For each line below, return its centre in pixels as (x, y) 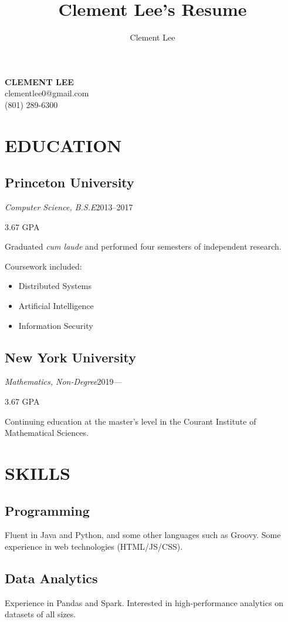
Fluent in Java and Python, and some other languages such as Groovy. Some (143, 535)
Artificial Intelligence (56, 306)
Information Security (56, 325)
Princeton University (70, 182)
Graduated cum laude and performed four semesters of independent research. (143, 246)
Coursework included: (43, 266)
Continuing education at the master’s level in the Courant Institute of (131, 421)
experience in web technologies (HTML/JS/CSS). (94, 546)
